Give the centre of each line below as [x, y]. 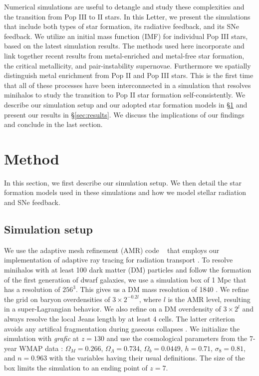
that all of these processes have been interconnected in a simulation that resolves [128, 85]
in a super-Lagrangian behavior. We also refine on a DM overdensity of [113, 309]
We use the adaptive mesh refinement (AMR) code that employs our [112, 250]
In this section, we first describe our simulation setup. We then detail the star [123, 182]
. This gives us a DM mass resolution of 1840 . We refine [162, 289]
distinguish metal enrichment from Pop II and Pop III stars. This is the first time [129, 75]
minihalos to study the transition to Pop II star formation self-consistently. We [125, 95]
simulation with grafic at [42, 338]
